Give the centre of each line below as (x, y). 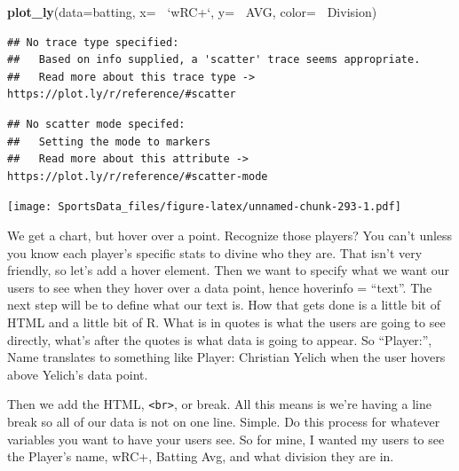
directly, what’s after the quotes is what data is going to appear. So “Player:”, (220, 339)
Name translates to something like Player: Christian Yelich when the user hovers (226, 357)
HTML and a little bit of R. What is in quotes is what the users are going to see (226, 322)
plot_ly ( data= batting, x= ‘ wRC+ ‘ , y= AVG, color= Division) (192, 12)
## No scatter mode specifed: (96, 124)
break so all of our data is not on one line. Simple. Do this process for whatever (224, 421)
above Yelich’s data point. (78, 374)
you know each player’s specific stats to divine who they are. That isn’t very (215, 252)
